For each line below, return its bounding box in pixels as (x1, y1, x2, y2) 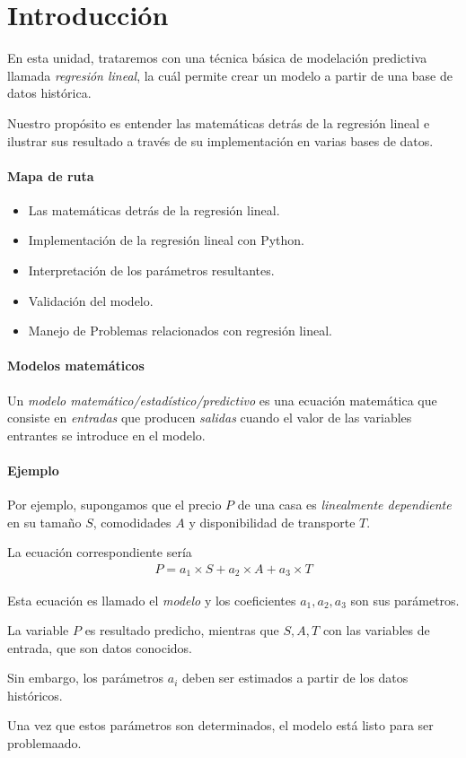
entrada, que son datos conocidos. (7, 638, 192, 657)
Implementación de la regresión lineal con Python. (28, 231, 304, 249)
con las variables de (322, 621, 430, 640)
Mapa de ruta (7, 166, 94, 185)
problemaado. (7, 734, 82, 753)
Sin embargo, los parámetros (7, 668, 164, 687)
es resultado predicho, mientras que (84, 621, 279, 640)
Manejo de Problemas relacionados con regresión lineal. (28, 321, 332, 340)
